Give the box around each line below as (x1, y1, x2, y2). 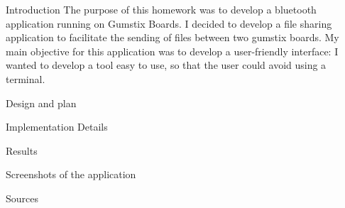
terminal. (6, 71, 45, 86)
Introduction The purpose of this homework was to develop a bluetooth (6, 2, 317, 16)
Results (6, 143, 38, 158)
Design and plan (6, 95, 77, 110)
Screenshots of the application (6, 167, 136, 182)
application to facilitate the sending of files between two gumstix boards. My (6, 30, 339, 45)
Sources (6, 190, 39, 205)
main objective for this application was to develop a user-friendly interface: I (6, 43, 339, 58)
